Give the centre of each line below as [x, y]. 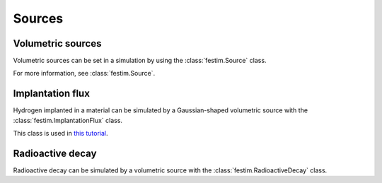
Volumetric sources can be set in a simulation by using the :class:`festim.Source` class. [140, 61]
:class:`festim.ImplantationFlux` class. [68, 120]
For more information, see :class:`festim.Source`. [84, 73]
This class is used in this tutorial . [61, 134]
